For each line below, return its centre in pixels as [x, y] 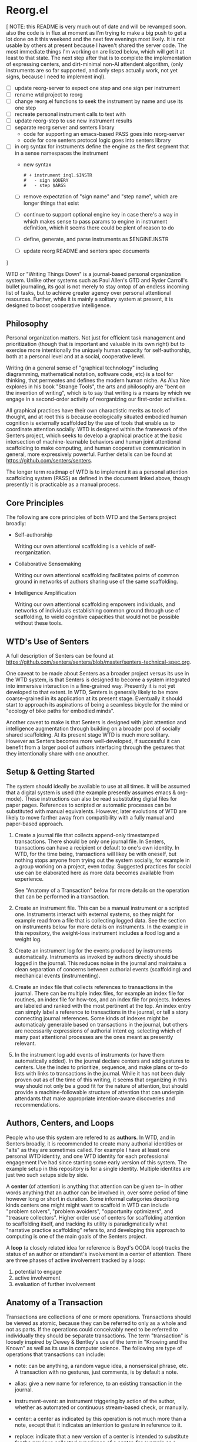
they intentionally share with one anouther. [58, 754]
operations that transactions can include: [56, 1354]
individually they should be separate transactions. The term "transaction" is [98, 1336]
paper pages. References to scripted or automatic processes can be [89, 805]
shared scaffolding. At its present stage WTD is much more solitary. [88, 735]
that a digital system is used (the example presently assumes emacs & [91, 792]
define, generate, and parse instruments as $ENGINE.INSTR [96, 239]
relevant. [25, 1043]
